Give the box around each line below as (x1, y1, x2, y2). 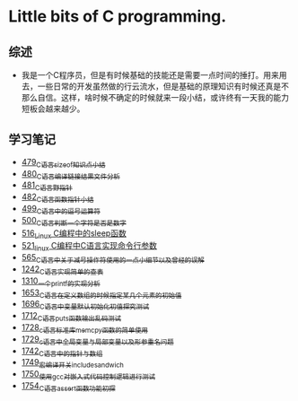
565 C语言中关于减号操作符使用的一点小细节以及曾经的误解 (21, 252, 206, 265)
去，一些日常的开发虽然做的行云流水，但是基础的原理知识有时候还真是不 (21, 81, 289, 92)
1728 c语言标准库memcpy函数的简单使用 (21, 321, 149, 335)
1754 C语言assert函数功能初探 (21, 379, 116, 393)
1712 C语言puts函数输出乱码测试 (21, 310, 122, 323)
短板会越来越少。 (21, 103, 85, 114)
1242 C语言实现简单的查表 (21, 263, 104, 276)
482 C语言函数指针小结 (21, 191, 94, 204)
